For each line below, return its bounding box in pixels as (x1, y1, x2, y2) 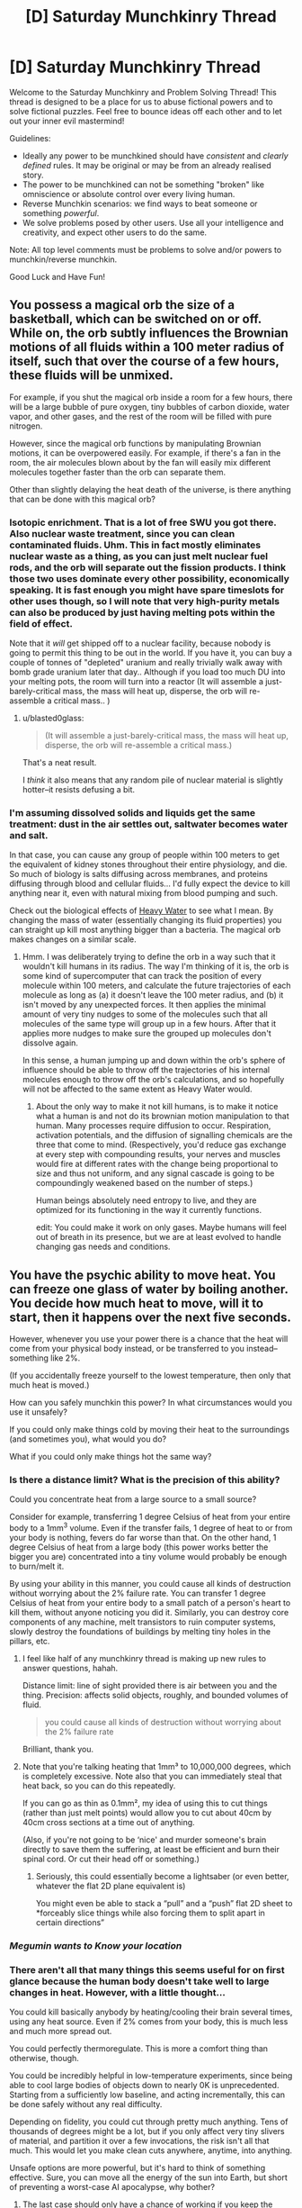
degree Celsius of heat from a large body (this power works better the (9, 1542, 269, 1552)
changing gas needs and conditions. (35, 1241, 171, 1253)
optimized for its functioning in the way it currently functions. (35, 1205, 262, 1216)
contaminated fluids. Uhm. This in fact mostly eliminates (9, 538, 262, 551)
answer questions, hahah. (22, 1663, 119, 1674)
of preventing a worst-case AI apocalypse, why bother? (9, 2182, 216, 2193)
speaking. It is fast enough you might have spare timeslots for (9, 584, 285, 596)
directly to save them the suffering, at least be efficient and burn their (22, 1844, 280, 1855)
